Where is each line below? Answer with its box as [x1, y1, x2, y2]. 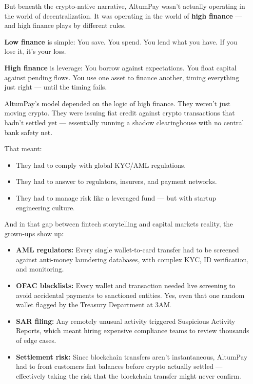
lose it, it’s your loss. [4, 46, 66, 56]
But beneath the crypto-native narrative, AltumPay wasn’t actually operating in [4, 1, 245, 11]
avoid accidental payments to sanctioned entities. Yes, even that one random [16, 290, 245, 300]
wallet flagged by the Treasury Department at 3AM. [16, 299, 172, 310]
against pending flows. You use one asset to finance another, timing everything [4, 72, 239, 82]
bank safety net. [4, 127, 53, 137]
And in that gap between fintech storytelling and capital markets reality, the [4, 219, 233, 229]
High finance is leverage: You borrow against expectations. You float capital [4, 62, 237, 72]
